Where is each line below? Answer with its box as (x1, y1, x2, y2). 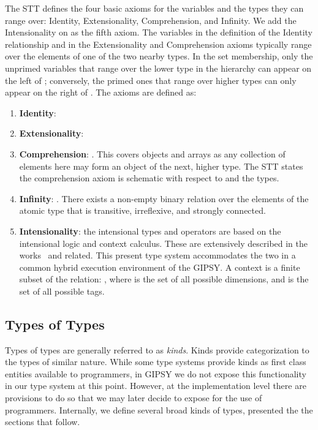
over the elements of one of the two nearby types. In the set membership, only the (5, 50, 313, 62)
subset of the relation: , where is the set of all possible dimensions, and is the (19, 273, 309, 285)
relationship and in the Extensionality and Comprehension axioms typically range (5, 37, 312, 50)
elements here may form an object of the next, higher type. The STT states (19, 159, 303, 172)
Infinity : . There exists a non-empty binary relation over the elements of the (19, 192, 309, 205)
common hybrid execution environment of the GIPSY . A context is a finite (19, 260, 300, 273)
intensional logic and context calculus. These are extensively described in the (19, 236, 308, 249)
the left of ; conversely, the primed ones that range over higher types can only (5, 74, 297, 86)
